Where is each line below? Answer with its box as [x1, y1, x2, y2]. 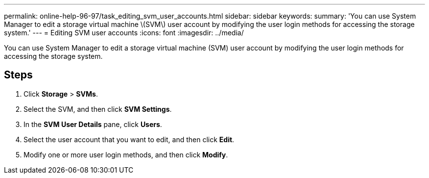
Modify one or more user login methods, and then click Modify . [24, 150, 228, 159]
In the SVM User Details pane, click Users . [24, 120, 162, 128]
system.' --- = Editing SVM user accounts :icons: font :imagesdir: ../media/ [4, 28, 244, 37]
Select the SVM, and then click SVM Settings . [24, 104, 172, 113]
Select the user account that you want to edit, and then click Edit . [24, 135, 235, 144]
